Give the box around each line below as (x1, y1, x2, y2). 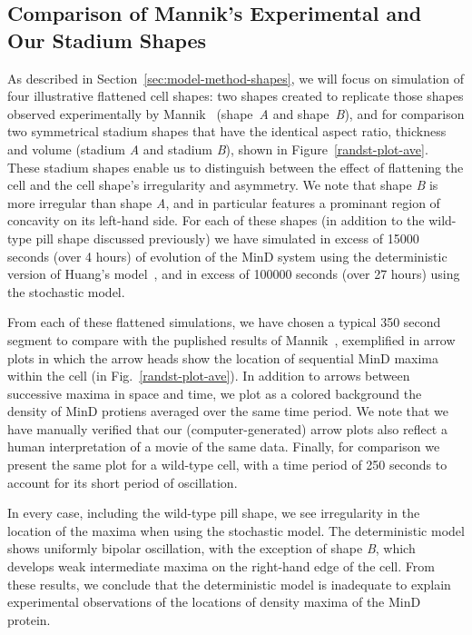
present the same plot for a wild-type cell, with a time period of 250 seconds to (7, 455, 447, 474)
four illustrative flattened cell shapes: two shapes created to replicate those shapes (7, 86, 464, 105)
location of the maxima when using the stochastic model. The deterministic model (7, 521, 465, 540)
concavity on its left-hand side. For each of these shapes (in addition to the (7, 211, 425, 230)
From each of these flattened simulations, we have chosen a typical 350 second (7, 313, 441, 332)
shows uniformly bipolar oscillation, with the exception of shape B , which (7, 539, 416, 558)
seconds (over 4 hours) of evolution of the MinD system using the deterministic (7, 246, 447, 265)
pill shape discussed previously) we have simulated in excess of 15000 (35, 228, 419, 247)
